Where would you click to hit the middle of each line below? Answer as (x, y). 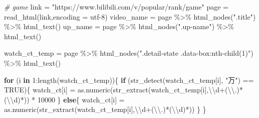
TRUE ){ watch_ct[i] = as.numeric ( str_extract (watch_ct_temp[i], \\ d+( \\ (119, 90)
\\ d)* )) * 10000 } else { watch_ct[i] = (66, 99)
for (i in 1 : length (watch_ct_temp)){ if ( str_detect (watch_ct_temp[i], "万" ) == (129, 80)
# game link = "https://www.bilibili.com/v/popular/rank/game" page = (116, 7)
